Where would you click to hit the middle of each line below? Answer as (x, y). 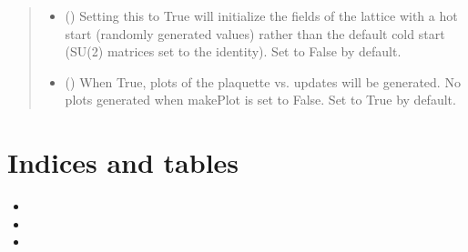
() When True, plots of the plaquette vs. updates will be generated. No (263, 81)
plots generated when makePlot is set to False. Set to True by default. (260, 100)
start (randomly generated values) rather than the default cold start (255, 33)
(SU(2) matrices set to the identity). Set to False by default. (233, 51)
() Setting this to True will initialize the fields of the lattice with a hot (261, 15)
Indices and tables (123, 162)
